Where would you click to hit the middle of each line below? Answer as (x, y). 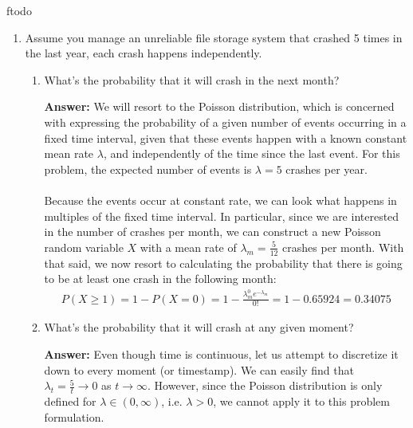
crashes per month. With (343, 247)
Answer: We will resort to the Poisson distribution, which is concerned (219, 106)
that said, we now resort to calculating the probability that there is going (223, 263)
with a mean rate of (188, 247)
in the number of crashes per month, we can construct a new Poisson (212, 232)
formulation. (74, 416)
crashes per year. (326, 169)
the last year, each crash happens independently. (144, 53)
